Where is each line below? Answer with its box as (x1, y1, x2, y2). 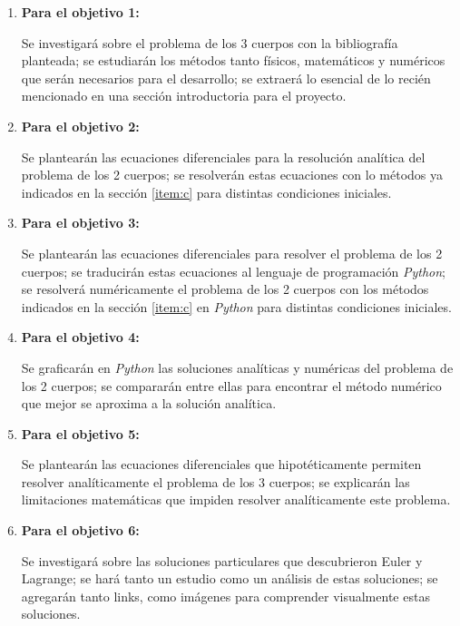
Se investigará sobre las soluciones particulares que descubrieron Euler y (21, 551, 423, 570)
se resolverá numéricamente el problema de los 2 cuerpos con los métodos (21, 279, 429, 298)
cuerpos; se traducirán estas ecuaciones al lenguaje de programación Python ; (21, 261, 445, 280)
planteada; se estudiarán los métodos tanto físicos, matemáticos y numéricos (21, 51, 445, 70)
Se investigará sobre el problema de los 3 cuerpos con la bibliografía (21, 33, 398, 52)
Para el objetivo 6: (21, 521, 140, 540)
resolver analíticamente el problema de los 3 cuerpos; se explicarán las (21, 472, 410, 491)
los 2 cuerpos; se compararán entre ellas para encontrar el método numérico (21, 376, 442, 395)
